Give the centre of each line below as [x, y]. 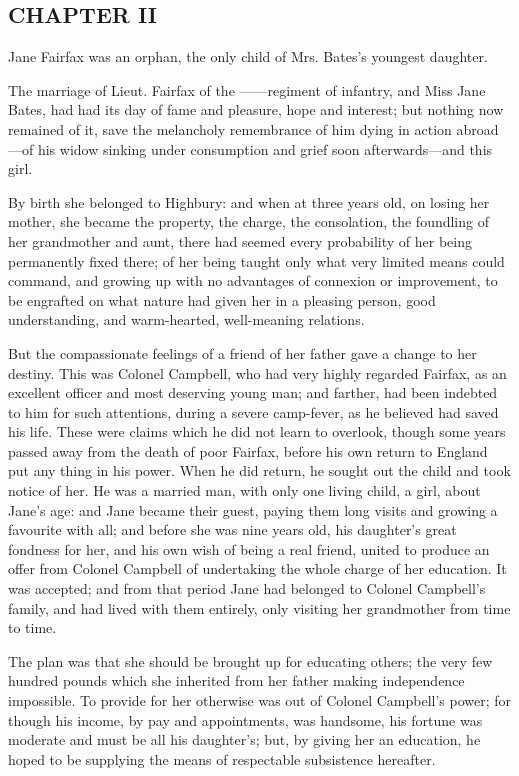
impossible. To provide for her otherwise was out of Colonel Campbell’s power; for [260, 700]
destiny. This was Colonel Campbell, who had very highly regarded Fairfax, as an [257, 372]
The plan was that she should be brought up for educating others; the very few [250, 660]
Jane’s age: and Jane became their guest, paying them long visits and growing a [253, 509]
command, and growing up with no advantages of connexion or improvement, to [253, 280]
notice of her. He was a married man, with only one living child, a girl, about [244, 490]
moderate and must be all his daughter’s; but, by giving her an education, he [244, 739]
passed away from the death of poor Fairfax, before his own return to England [248, 450]
